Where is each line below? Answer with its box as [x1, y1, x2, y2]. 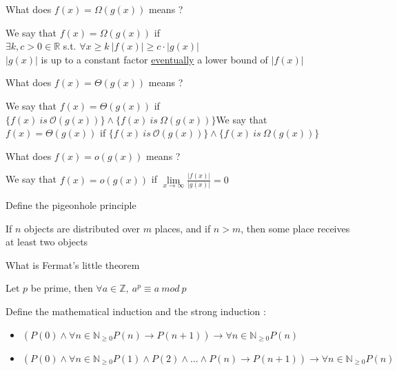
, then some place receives [241, 221, 350, 235]
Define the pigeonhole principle [6, 197, 136, 212]
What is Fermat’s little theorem [6, 257, 140, 272]
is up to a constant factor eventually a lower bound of [41, 52, 268, 66]
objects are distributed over [24, 221, 140, 235]
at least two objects [6, 234, 88, 249]
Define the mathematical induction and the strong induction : [6, 303, 266, 318]
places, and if [154, 221, 211, 235]
